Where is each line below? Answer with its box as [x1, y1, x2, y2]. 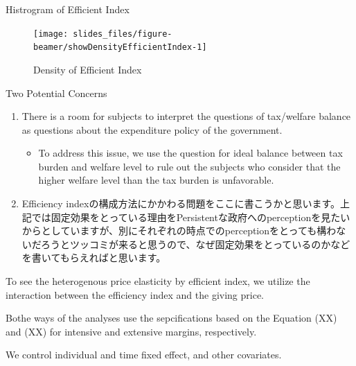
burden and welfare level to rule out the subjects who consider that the [38, 159, 341, 173]
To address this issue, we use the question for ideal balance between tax [38, 146, 343, 160]
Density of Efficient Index [33, 62, 142, 76]
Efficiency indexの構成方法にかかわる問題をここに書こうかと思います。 [21, 196, 341, 211]
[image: [33, 28, 69, 39]
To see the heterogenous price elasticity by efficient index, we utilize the [6, 274, 310, 288]
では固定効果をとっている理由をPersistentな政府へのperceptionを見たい [31, 209, 350, 224]
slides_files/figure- [73, 28, 172, 39]
